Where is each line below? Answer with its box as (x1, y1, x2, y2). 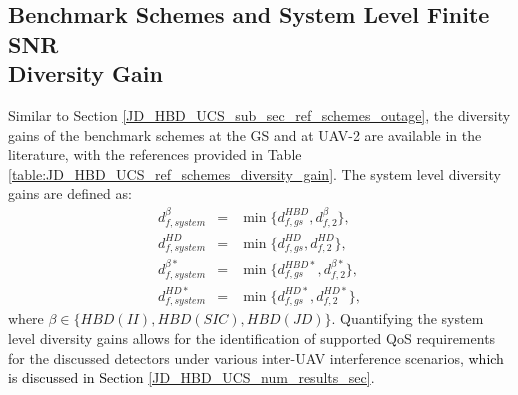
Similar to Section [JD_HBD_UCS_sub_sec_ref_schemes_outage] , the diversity (8, 104, 511, 125)
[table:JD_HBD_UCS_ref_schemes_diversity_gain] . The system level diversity (8, 163, 501, 184)
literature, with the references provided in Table (8, 144, 302, 165)
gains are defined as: (8, 183, 132, 204)
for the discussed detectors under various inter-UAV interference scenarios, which (8, 347, 504, 368)
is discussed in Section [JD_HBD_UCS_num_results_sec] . (8, 367, 375, 388)
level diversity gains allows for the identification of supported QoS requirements (8, 328, 496, 349)
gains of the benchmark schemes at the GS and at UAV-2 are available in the (8, 124, 482, 145)
